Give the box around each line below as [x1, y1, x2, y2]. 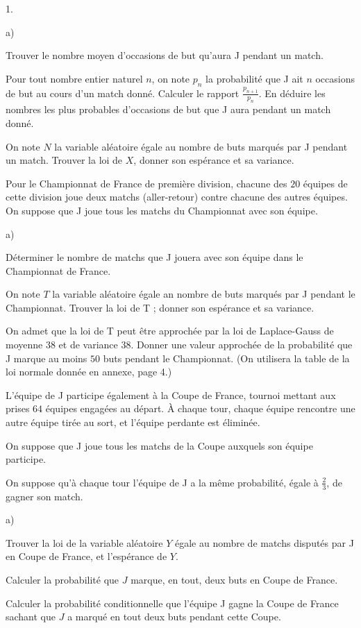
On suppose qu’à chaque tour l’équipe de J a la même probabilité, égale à [6, 475, 319, 489]
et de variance [58, 337, 118, 352]
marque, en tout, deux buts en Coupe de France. [131, 572, 338, 587]
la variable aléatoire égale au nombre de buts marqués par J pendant [54, 139, 348, 153]
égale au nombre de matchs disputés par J [174, 535, 354, 550]
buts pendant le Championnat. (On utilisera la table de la [103, 350, 350, 365]
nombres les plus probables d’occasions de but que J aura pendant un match [6, 102, 331, 117]
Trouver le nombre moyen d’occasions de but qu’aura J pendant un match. [6, 48, 324, 62]
